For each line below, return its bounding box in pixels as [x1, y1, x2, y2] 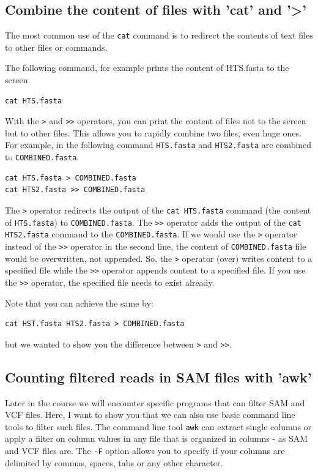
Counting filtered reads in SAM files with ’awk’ [5, 367, 312, 386]
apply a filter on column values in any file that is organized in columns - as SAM [5, 432, 308, 445]
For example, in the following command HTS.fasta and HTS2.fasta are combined [5, 138, 312, 151]
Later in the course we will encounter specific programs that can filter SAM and [5, 396, 305, 409]
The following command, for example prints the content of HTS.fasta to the [5, 61, 289, 74]
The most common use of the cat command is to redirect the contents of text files [5, 29, 313, 42]
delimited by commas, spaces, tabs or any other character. [5, 456, 223, 469]
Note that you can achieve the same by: [5, 296, 153, 309]
